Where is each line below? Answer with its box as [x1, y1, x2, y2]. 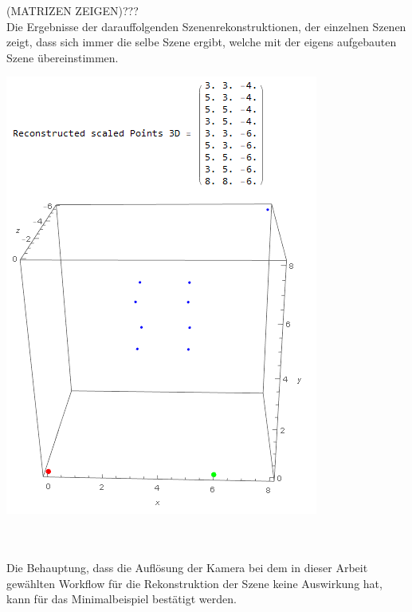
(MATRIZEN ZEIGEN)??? [6, 2, 139, 18]
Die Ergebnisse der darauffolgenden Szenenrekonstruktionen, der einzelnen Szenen [6, 18, 406, 34]
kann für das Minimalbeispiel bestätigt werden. [6, 590, 237, 607]
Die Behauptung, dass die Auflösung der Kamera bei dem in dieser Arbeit [6, 559, 368, 576]
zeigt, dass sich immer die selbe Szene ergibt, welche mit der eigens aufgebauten [6, 34, 397, 50]
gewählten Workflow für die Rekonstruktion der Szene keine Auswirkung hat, [6, 574, 383, 591]
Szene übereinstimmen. [6, 49, 119, 65]
